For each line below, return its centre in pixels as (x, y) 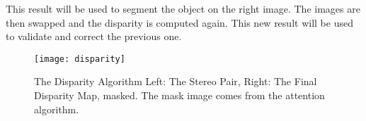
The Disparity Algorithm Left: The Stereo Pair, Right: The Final (176, 81)
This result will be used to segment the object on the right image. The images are (183, 8)
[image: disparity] (80, 59)
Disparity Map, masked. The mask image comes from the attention (179, 95)
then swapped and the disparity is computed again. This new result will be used (179, 22)
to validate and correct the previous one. (94, 36)
